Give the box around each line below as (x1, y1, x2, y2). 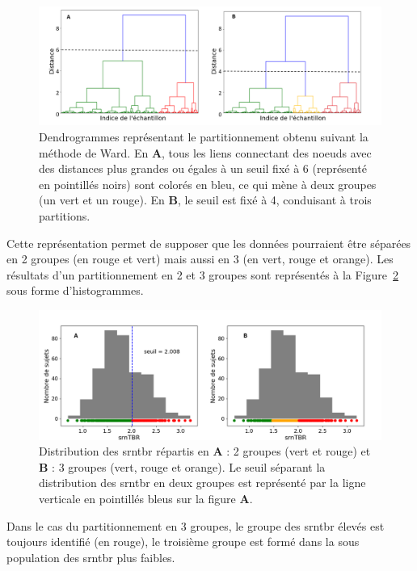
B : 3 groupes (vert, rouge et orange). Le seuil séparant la (39, 458, 326, 475)
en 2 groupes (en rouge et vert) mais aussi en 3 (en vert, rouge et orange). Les (6, 250, 394, 267)
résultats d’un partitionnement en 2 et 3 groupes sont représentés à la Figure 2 (6, 266, 399, 283)
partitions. (39, 207, 91, 224)
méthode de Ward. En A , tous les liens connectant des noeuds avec (39, 144, 372, 161)
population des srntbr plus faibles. (6, 548, 175, 565)
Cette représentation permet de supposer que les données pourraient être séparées (6, 234, 411, 251)
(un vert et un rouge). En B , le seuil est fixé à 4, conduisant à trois (39, 191, 372, 208)
